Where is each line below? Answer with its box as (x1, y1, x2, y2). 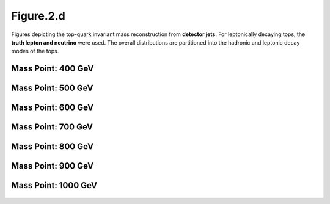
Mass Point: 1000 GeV (11, 180, 98, 191)
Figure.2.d (11, 9, 65, 23)
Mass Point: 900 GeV (11, 161, 94, 171)
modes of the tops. (11, 48, 59, 55)
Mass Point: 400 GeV (11, 64, 94, 74)
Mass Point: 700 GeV (11, 122, 93, 133)
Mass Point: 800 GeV (11, 141, 94, 152)
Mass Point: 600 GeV (11, 103, 94, 113)
